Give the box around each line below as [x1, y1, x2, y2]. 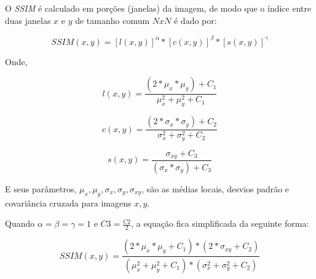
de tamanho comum [75, 14, 150, 26]
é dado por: [173, 14, 217, 26]
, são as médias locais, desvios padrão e [141, 182, 290, 195]
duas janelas [5, 14, 51, 26]
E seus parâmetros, [5, 182, 77, 195]
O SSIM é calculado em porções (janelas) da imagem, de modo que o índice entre [5, 2, 312, 14]
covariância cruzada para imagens [5, 196, 132, 209]
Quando [5, 217, 35, 230]
